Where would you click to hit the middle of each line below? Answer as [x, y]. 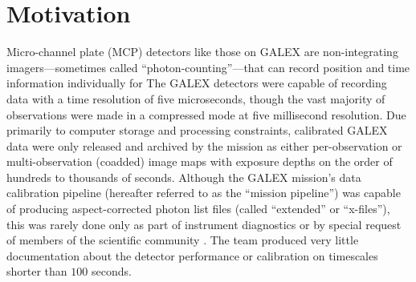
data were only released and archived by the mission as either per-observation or [204, 145]
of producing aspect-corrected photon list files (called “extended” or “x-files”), [198, 209]
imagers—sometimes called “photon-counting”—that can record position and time [208, 67]
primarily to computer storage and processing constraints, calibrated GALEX [197, 130]
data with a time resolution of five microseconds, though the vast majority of [196, 98]
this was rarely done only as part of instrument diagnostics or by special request [204, 224]
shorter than [37, 271]
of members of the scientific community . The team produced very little [183, 240]
